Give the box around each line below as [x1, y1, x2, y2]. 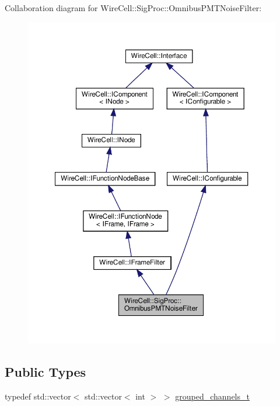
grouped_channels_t [175, 390, 250, 402]
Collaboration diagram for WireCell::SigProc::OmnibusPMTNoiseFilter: [5, 2, 262, 13]
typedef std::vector [5, 390, 71, 402]
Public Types [5, 362, 86, 380]
